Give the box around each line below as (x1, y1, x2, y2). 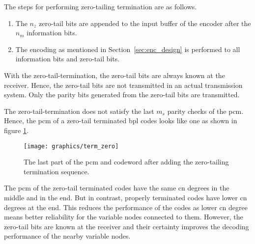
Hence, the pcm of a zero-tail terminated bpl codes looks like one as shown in (4, 115, 237, 126)
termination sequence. (24, 166, 89, 176)
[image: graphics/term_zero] (24, 142, 119, 150)
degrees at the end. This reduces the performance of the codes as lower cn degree (4, 202, 248, 212)
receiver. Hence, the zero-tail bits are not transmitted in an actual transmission (4, 80, 243, 90)
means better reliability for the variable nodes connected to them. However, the (4, 212, 243, 222)
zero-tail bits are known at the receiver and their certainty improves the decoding (4, 221, 249, 231)
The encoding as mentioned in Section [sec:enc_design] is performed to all (15, 44, 240, 54)
